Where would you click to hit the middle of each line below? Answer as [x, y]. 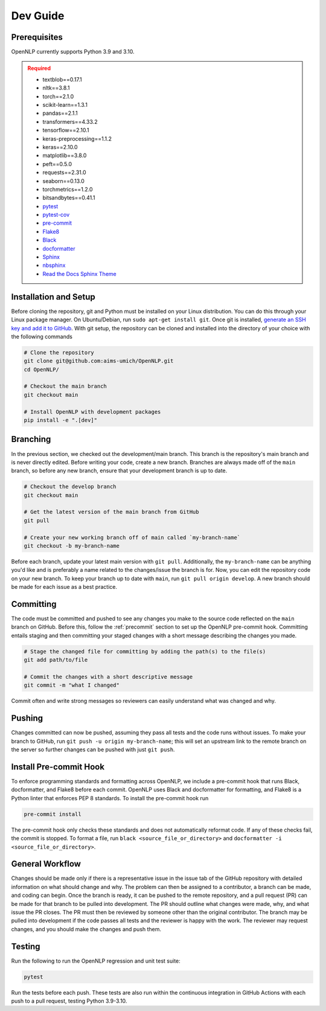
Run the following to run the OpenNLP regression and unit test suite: [96, 961]
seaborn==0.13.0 [63, 181]
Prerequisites [37, 37]
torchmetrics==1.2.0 [68, 189]
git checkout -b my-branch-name [72, 546]
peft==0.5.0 [57, 164]
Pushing [27, 718]
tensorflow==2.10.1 [66, 130]
